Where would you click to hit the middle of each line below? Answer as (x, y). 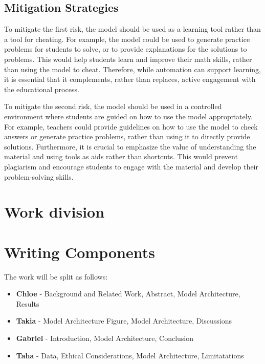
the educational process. (42, 89)
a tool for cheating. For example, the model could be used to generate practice (127, 39)
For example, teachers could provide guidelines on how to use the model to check (131, 126)
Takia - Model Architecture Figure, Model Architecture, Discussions (124, 321)
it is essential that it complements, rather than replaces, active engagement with (130, 79)
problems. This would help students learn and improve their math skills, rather (128, 59)
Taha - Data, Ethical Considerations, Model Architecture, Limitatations (130, 355)
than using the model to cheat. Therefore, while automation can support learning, (133, 69)
